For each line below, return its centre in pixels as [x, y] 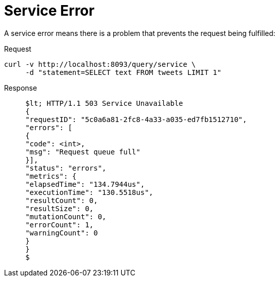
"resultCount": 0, [62, 200]
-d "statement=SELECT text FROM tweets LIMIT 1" [123, 72]
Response [21, 88]
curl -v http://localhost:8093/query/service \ [100, 64]
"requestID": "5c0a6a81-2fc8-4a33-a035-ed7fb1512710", [136, 119]
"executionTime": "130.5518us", [89, 192]
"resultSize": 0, [60, 208]
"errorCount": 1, [60, 225]
